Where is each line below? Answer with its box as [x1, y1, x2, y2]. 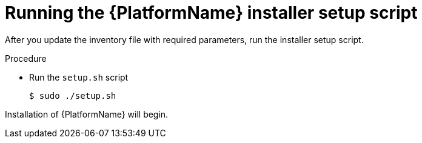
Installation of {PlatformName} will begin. [5, 108, 169, 119]
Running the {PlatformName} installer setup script [5, 2, 418, 23]
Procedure [5, 53, 47, 64]
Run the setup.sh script [29, 71, 129, 82]
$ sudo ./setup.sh [29, 90, 116, 101]
